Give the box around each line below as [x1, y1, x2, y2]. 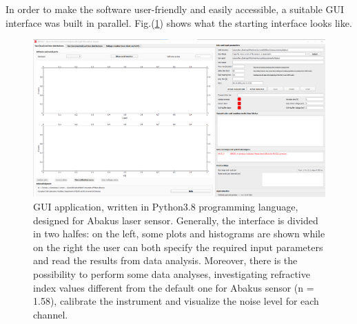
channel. [33, 307, 68, 321]
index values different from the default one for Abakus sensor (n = [33, 280, 314, 294]
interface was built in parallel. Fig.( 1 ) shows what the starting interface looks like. [6, 15, 352, 30]
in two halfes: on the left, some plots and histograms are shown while [33, 226, 325, 241]
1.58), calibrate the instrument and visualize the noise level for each [33, 294, 319, 308]
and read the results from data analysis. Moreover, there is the [33, 253, 298, 268]
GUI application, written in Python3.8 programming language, [33, 199, 298, 213]
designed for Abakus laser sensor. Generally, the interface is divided [33, 213, 318, 227]
